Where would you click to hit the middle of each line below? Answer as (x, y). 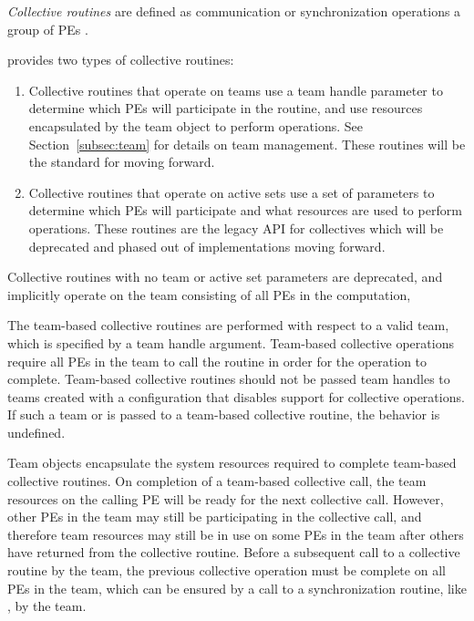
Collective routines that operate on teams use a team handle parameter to (236, 90)
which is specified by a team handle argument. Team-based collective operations (231, 342)
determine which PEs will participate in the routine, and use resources (226, 108)
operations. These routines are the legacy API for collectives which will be (236, 228)
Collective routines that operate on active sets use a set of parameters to (232, 192)
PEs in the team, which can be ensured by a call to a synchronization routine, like (237, 588)
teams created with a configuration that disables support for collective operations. (236, 396)
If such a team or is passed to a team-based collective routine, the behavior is (224, 414)
